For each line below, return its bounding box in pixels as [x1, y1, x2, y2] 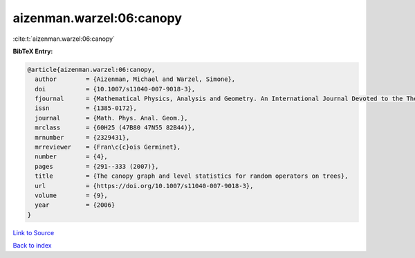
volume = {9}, [35, 192, 109, 199]
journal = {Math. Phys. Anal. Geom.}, [35, 114, 188, 122]
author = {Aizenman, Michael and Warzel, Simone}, [35, 75, 236, 83]
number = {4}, [35, 153, 109, 160]
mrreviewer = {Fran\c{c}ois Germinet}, [35, 143, 181, 151]
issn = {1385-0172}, [35, 104, 138, 112]
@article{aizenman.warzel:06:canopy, [27, 66, 156, 73]
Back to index [12, 241, 52, 250]
